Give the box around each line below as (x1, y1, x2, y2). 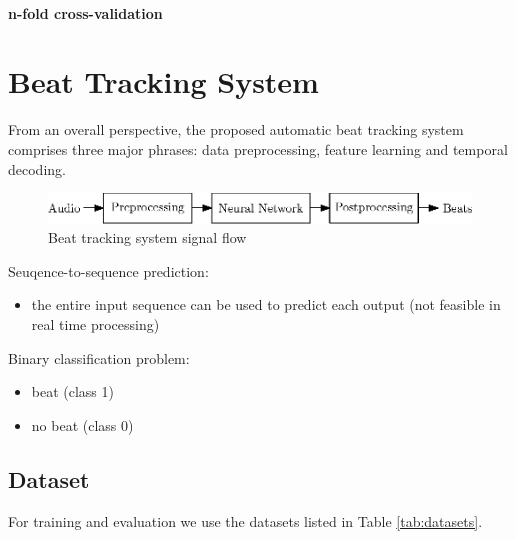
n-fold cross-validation (8, 2, 163, 23)
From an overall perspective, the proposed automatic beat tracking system (8, 119, 464, 140)
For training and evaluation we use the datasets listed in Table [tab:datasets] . (8, 510, 483, 531)
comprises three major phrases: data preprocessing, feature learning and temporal (8, 138, 508, 159)
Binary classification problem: (8, 347, 190, 368)
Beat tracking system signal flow (48, 227, 247, 248)
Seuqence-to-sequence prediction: (8, 260, 209, 281)
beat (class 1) (31, 381, 114, 402)
